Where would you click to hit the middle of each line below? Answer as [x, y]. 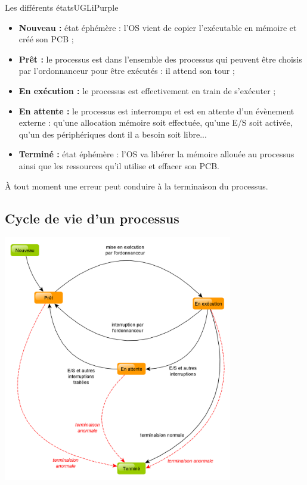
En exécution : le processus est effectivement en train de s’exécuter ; [147, 90]
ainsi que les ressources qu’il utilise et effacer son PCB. [119, 165]
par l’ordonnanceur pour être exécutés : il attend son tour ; [127, 71]
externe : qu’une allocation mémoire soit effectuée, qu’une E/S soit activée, [156, 122]
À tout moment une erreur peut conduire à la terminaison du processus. [137, 186]
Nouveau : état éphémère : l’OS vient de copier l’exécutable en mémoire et [158, 27]
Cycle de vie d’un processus [92, 218]
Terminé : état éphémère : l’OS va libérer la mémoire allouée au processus [156, 154]
